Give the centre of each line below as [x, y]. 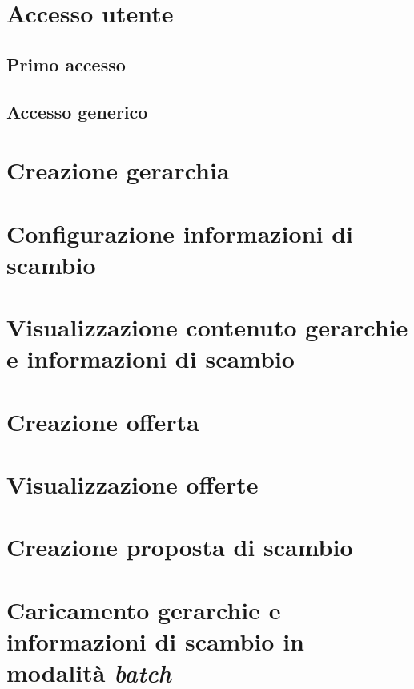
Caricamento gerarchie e [144, 609]
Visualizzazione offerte [133, 484]
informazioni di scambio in [156, 641]
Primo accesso [66, 64]
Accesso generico [77, 111]
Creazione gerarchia [118, 170]
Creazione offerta [103, 421]
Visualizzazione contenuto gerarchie [207, 327]
